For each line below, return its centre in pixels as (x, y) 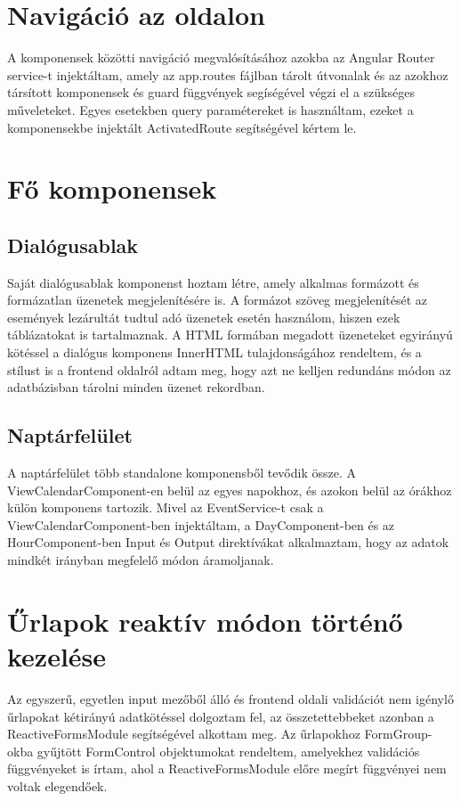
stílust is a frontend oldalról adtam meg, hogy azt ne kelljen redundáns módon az (229, 369)
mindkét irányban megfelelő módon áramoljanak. (141, 560)
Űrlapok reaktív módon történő (205, 621)
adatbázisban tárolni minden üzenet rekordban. (136, 387)
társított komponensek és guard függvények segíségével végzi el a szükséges (211, 92)
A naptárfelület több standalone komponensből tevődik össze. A (182, 473)
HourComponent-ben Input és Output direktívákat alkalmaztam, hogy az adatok (228, 542)
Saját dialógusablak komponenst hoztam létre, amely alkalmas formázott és (213, 282)
